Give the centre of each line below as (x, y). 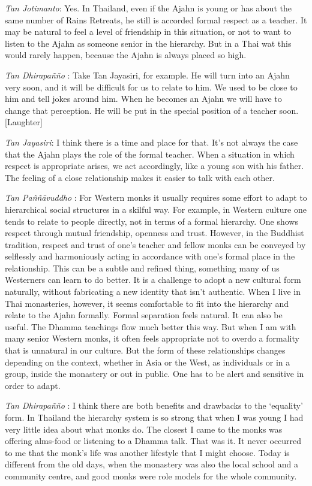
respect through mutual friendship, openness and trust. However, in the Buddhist (154, 233)
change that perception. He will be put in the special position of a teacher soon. (152, 110)
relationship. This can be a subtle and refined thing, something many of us (142, 268)
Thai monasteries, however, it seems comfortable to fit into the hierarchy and (147, 303)
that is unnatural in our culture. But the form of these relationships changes (145, 350)
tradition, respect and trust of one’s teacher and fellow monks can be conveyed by (155, 244)
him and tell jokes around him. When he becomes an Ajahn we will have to (143, 99)
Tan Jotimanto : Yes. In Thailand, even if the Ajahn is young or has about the (148, 8)
